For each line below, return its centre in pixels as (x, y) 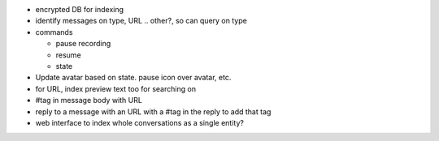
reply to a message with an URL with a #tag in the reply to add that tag (153, 111)
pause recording (83, 44)
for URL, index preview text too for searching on (116, 88)
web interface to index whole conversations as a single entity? (139, 122)
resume (68, 55)
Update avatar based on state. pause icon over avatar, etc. (133, 78)
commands (54, 32)
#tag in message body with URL (89, 100)
